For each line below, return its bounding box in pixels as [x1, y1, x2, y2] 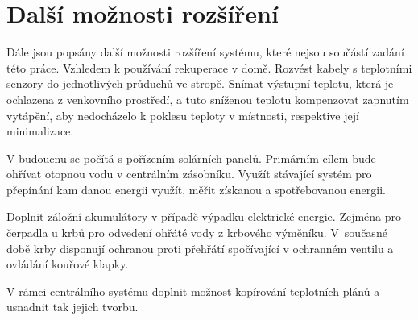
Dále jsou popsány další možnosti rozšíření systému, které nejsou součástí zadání [6, 44, 404, 60]
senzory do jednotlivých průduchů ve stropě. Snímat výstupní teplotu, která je [6, 75, 394, 92]
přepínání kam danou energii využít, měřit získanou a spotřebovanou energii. [6, 181, 386, 197]
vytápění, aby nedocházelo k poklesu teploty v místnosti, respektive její [6, 106, 359, 123]
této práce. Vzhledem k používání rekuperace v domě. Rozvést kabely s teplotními [6, 59, 412, 76]
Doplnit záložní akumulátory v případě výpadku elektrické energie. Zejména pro [6, 208, 402, 225]
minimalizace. [6, 123, 74, 139]
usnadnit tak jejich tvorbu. [6, 298, 139, 315]
